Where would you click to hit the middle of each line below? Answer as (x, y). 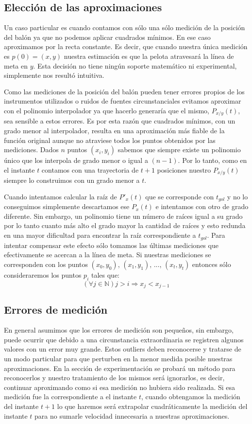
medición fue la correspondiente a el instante (70, 397)
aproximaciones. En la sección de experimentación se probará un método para (120, 368)
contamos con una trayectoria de (90, 169)
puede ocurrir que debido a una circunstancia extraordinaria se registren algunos (124, 339)
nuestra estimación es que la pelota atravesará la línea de (149, 56)
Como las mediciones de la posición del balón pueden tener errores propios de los (124, 91)
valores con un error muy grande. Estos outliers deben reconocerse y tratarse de (123, 349)
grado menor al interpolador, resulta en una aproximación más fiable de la (114, 130)
